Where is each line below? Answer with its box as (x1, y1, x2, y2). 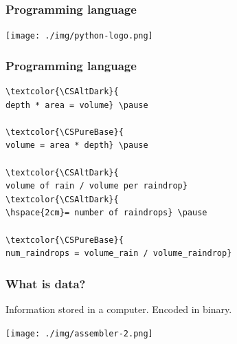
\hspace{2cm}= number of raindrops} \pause (5, 208, 207, 218)
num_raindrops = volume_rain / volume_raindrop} (5, 248, 232, 259)
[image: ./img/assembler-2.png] (5, 328, 153, 338)
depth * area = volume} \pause (5, 100, 148, 110)
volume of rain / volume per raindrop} (5, 181, 188, 191)
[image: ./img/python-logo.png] (5, 31, 153, 41)
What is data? (5, 275, 86, 292)
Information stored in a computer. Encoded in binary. (5, 302, 232, 316)
